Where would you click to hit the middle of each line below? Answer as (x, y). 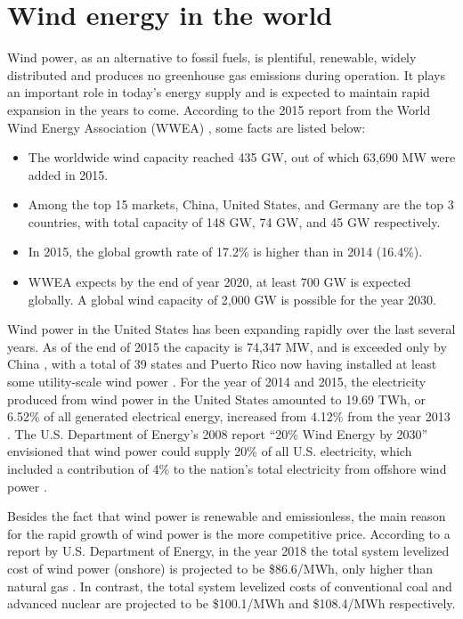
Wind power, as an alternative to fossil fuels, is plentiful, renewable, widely (212, 57)
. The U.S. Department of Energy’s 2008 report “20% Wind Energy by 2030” (218, 433)
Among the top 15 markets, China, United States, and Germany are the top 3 (241, 204)
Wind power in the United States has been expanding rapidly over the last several (231, 329)
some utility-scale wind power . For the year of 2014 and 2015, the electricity (217, 382)
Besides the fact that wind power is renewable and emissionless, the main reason (227, 516)
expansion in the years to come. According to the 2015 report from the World (219, 109)
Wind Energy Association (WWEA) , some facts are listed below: (187, 127)
